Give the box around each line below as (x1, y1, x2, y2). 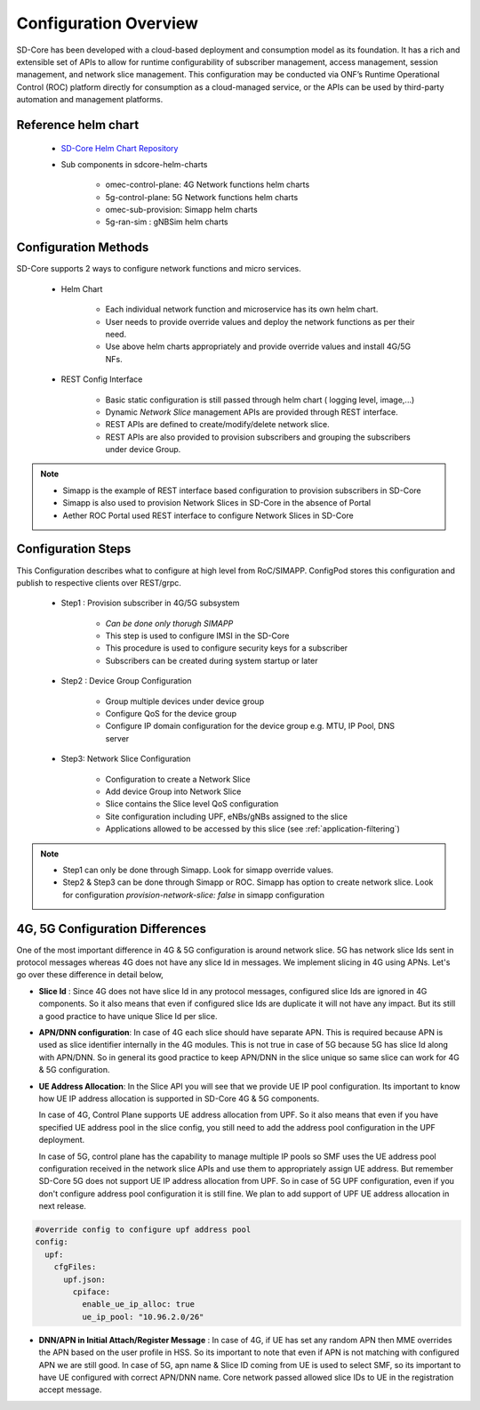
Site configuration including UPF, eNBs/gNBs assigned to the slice (105, 811, 348, 822)
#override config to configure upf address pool (35, 1225, 252, 1235)
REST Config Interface (60, 374, 143, 385)
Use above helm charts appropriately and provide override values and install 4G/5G (105, 341, 412, 352)
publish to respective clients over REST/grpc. (16, 577, 182, 587)
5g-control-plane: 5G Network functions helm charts (105, 191, 299, 202)
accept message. (38, 1384, 102, 1395)
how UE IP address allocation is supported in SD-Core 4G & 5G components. (38, 1093, 320, 1104)
